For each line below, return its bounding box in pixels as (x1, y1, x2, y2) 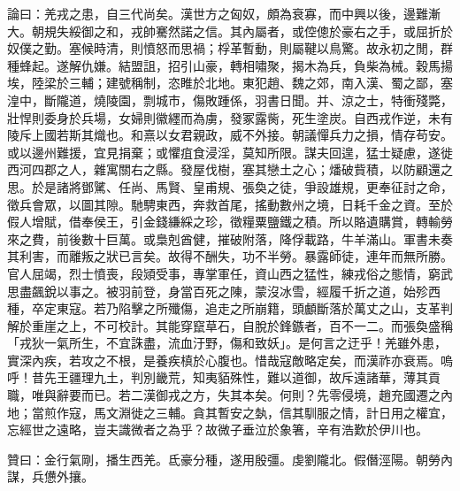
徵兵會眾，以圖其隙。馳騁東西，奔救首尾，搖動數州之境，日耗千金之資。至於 (7, 195, 453, 213)
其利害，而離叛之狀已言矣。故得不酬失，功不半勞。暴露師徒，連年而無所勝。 (7, 247, 453, 265)
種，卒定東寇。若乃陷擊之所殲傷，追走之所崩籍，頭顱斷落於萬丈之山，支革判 (7, 299, 453, 318)
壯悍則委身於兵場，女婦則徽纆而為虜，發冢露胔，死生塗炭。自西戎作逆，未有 (7, 108, 453, 127)
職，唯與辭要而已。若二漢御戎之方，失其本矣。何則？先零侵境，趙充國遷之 (7, 386, 441, 404)
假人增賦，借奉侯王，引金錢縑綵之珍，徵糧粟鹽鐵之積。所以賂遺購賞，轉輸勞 (7, 212, 453, 231)
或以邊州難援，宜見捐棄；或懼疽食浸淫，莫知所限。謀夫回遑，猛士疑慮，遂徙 (7, 142, 453, 161)
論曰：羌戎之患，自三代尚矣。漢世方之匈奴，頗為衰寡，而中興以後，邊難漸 (7, 4, 441, 22)
